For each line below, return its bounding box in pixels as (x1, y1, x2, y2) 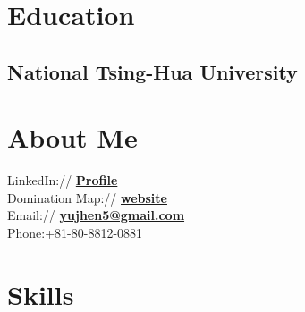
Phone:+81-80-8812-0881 (7, 223, 143, 242)
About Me (7, 119, 138, 156)
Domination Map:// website (7, 188, 167, 207)
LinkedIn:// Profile (7, 171, 118, 190)
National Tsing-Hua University (7, 57, 298, 85)
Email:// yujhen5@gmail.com (7, 206, 185, 224)
